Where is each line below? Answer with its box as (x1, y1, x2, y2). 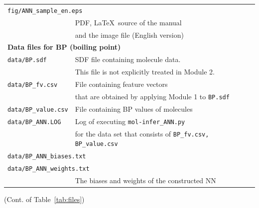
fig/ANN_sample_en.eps (7, 7, 83, 14)
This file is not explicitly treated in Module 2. (75, 67, 215, 77)
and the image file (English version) (75, 29, 184, 40)
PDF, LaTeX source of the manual (75, 17, 182, 27)
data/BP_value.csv (7, 106, 68, 113)
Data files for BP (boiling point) (7, 42, 121, 52)
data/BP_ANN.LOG (7, 118, 61, 126)
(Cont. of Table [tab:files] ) (4, 194, 85, 205)
